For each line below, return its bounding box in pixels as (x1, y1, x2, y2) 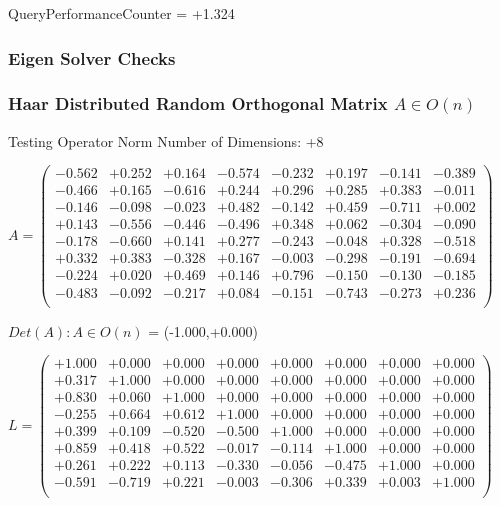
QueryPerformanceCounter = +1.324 (8, 3, 235, 23)
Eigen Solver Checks (8, 45, 176, 70)
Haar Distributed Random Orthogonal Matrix (8, 91, 388, 116)
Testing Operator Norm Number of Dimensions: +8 (8, 130, 324, 151)
